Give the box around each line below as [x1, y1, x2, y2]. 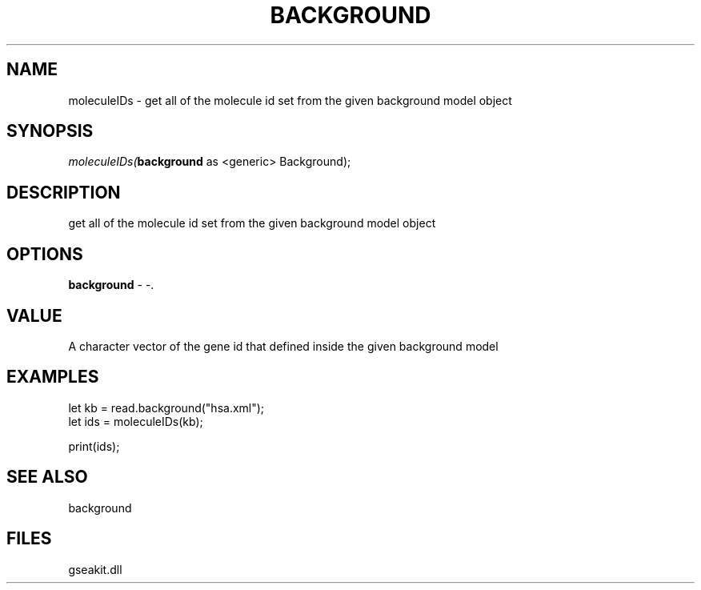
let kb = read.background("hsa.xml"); [68, 400, 265, 415]
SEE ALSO [6, 467, 88, 488]
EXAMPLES [6, 367, 99, 387]
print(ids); [68, 439, 120, 453]
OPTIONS [6, 243, 83, 264]
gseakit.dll [68, 562, 122, 576]
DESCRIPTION [6, 182, 121, 203]
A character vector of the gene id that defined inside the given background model [68, 339, 499, 353]
